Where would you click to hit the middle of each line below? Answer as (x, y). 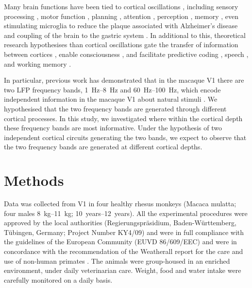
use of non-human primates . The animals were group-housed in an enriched (117, 261)
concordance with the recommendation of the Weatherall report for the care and (124, 251)
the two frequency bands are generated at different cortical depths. (103, 147)
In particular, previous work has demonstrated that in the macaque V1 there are (124, 80)
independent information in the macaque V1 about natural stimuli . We (111, 99)
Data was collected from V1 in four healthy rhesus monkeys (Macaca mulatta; (120, 204)
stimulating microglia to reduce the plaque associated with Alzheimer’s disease (121, 26)
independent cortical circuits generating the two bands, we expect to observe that (125, 137)
